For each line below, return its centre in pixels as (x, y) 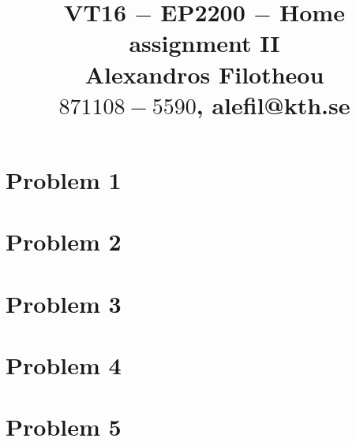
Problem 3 (64, 303)
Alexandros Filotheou (204, 74)
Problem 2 (64, 241)
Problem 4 (64, 365)
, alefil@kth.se (273, 104)
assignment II (204, 43)
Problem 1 (64, 179)
